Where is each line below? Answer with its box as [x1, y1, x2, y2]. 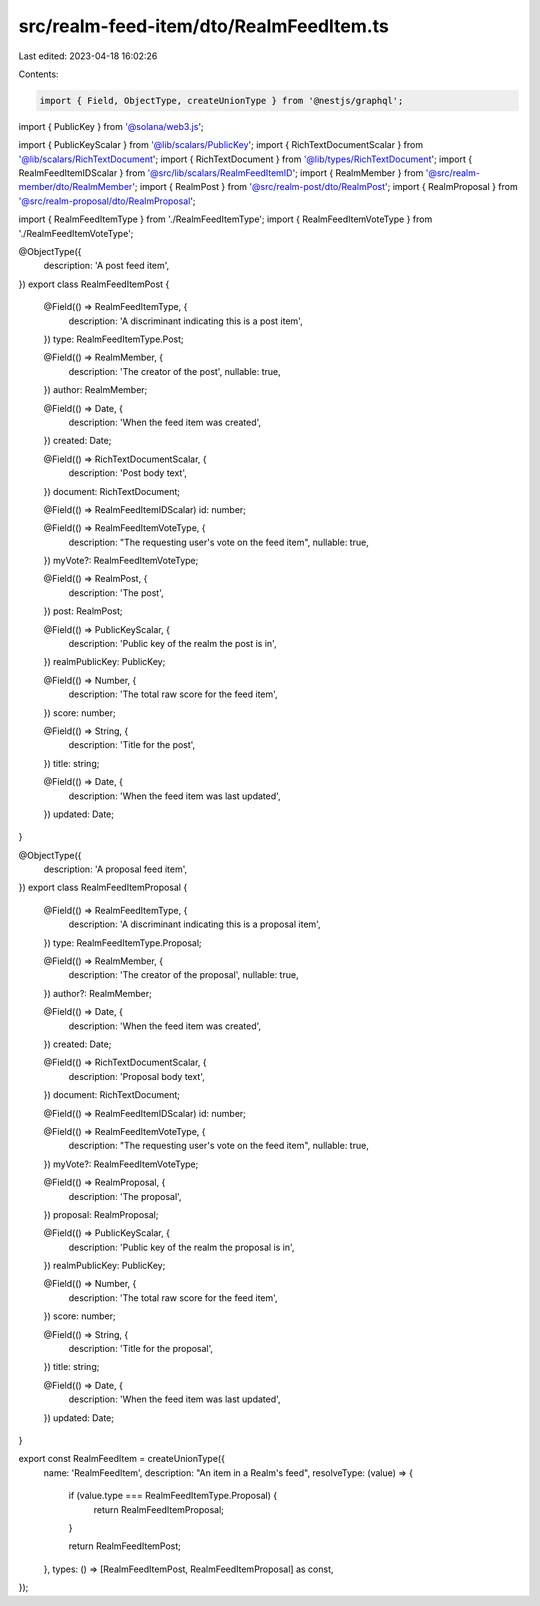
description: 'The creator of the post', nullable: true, [68, 365, 281, 377]
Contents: [18, 68, 59, 80]
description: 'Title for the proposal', [68, 1343, 214, 1355]
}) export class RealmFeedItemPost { [18, 278, 170, 290]
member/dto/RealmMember [18, 181, 133, 193]
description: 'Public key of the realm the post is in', [68, 638, 277, 650]
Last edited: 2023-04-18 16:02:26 [18, 50, 158, 62]
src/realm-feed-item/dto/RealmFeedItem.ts [18, 15, 389, 37]
